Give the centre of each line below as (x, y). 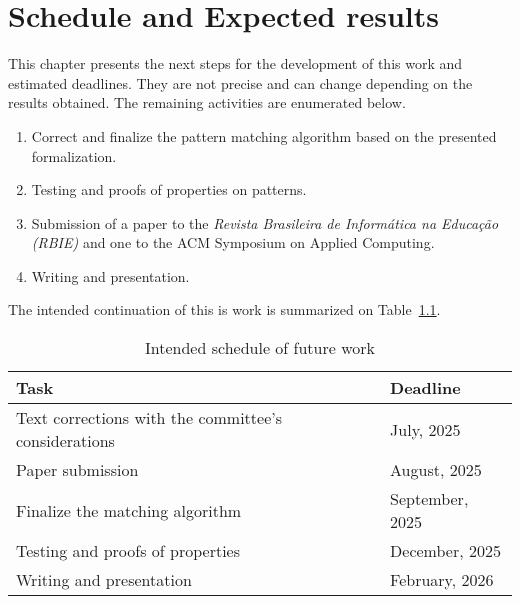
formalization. (74, 155)
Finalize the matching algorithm (129, 510)
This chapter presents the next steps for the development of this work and (235, 63)
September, (429, 499)
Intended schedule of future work (260, 348)
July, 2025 (425, 429)
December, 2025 (445, 551)
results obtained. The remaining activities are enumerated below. (207, 102)
